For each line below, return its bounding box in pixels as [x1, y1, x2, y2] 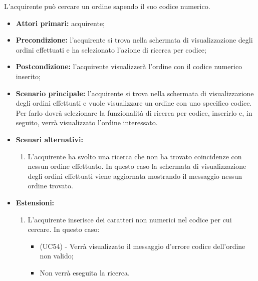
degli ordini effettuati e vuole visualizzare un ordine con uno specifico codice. [16, 98, 252, 108]
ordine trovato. [28, 180, 73, 191]
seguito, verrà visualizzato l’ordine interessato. [16, 117, 158, 128]
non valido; [40, 250, 74, 261]
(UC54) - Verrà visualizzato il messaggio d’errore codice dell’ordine [40, 240, 245, 251]
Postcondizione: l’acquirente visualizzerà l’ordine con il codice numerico [16, 61, 242, 72]
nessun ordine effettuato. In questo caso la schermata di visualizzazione [28, 161, 246, 171]
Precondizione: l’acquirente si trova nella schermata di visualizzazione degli [16, 35, 253, 45]
